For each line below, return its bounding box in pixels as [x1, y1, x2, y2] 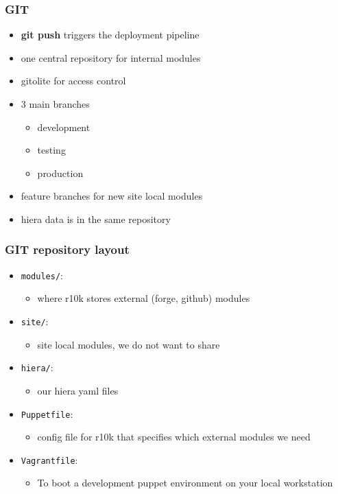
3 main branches [21, 97, 90, 110]
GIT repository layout [5, 241, 130, 258]
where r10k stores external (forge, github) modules [37, 291, 250, 305]
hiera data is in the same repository [21, 211, 171, 226]
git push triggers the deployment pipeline [21, 27, 200, 42]
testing [37, 143, 66, 157]
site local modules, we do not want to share [37, 337, 220, 351]
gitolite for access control [21, 73, 126, 88]
